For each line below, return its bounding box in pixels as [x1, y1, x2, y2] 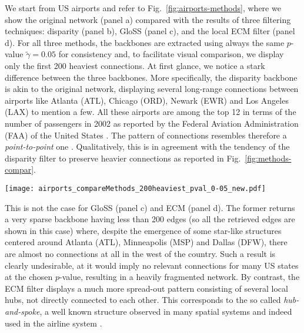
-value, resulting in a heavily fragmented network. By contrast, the [59, 271, 300, 283]
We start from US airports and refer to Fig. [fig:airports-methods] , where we [5, 2, 281, 14]
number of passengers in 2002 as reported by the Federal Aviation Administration [5, 117, 299, 129]
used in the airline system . [5, 316, 102, 329]
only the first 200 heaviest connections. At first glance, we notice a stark [5, 59, 265, 71]
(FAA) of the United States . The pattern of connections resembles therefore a [5, 128, 287, 141]
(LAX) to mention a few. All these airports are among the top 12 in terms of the [5, 105, 296, 118]
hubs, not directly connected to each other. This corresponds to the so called [5, 294, 281, 306]
